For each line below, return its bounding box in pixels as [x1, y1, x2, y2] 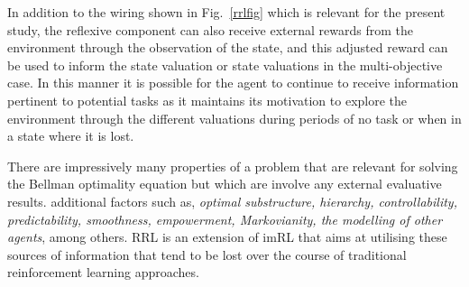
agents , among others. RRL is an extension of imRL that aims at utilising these [7, 227, 447, 246]
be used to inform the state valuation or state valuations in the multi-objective [7, 55, 443, 74]
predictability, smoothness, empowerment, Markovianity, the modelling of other [7, 209, 443, 228]
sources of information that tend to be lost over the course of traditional [7, 245, 407, 264]
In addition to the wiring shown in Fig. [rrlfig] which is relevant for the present [7, 3, 446, 21]
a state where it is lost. [7, 126, 134, 145]
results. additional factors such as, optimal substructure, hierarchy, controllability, [7, 191, 457, 210]
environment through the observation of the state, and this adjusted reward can [7, 38, 448, 57]
